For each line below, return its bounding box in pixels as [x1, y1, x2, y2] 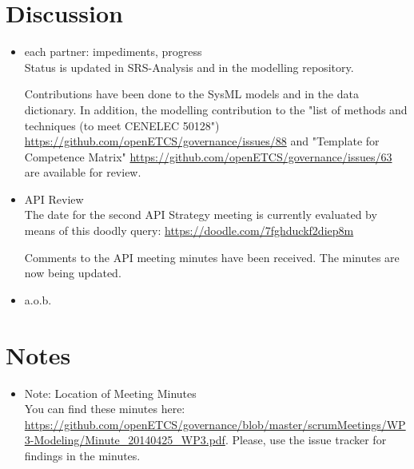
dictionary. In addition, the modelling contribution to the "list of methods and [24, 101, 408, 117]
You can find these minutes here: [24, 400, 185, 417]
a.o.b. [24, 291, 52, 308]
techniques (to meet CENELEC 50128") [24, 117, 220, 133]
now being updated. [24, 264, 121, 281]
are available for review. [24, 164, 141, 181]
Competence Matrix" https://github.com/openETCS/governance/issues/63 [24, 148, 392, 165]
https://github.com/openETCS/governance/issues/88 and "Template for [24, 133, 380, 149]
